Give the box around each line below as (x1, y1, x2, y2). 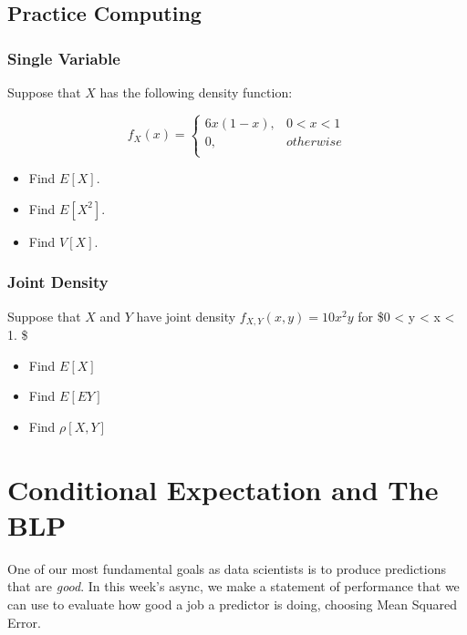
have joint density (136, 306, 236, 325)
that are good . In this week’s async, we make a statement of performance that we (7, 577, 460, 596)
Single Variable (7, 46, 120, 69)
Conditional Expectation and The (7, 470, 439, 507)
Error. (7, 612, 41, 631)
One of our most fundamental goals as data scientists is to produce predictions (7, 558, 446, 578)
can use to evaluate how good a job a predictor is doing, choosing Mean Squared (7, 594, 458, 613)
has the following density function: (99, 83, 293, 101)
